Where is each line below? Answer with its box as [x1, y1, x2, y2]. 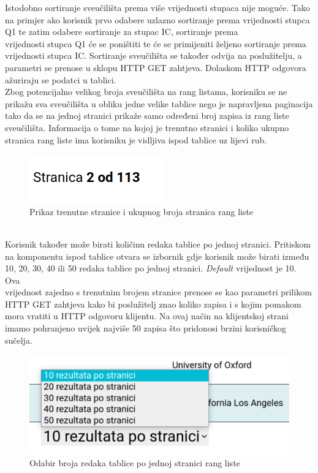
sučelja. [5, 333, 32, 346]
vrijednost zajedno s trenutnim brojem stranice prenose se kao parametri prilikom [5, 286, 312, 298]
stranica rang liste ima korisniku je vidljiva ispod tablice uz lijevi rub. [5, 133, 267, 146]
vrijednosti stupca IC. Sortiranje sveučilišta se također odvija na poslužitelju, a [5, 49, 302, 62]
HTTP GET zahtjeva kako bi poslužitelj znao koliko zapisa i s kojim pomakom [5, 297, 301, 310]
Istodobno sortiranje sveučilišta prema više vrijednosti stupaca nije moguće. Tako [5, 1, 310, 13]
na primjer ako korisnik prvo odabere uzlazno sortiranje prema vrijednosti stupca [5, 13, 310, 26]
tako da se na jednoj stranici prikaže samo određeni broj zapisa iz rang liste [5, 109, 289, 122]
